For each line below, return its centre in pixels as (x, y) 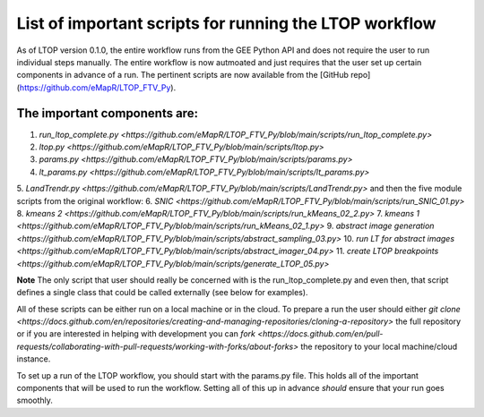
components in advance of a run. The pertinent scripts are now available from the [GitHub (183, 75)
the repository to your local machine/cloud (379, 346)
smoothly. (35, 400)
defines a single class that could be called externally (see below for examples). (162, 293)
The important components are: (108, 113)
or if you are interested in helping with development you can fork (136, 334)
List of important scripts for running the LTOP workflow (226, 23)
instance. (34, 359)
